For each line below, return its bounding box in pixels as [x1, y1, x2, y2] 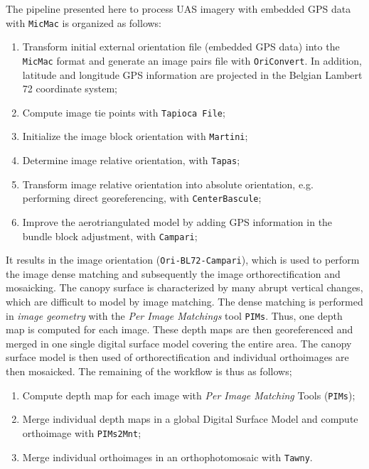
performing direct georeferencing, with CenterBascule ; [22, 190, 262, 205]
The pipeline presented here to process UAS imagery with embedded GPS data [6, 1, 351, 16]
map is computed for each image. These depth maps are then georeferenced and [6, 322, 353, 337]
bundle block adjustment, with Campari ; [22, 228, 198, 243]
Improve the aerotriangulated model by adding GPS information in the [22, 214, 333, 229]
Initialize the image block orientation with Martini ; [22, 129, 248, 144]
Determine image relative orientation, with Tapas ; [22, 153, 240, 167]
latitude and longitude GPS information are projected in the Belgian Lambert [22, 67, 363, 82]
